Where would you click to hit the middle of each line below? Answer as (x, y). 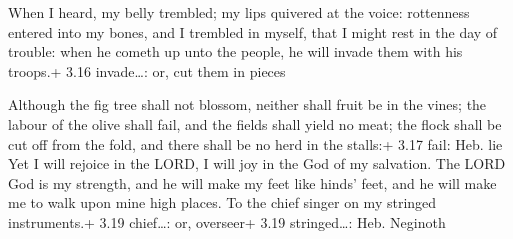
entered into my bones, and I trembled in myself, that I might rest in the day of (253, 31)
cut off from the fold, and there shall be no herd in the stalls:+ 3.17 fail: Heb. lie (255, 143)
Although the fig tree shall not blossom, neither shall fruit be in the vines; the (247, 104)
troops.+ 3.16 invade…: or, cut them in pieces (147, 70)
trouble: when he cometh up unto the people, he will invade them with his (235, 51)
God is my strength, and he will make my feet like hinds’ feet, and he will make (252, 182)
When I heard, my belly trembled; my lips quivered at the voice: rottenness (239, 12)
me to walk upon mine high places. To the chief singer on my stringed (222, 202)
